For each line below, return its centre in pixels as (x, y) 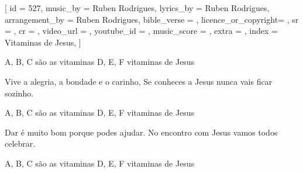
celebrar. (20, 143)
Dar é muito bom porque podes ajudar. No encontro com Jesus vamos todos (141, 132)
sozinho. (19, 93)
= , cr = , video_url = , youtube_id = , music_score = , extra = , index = (141, 31)
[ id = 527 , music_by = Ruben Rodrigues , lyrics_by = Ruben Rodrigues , (137, 8)
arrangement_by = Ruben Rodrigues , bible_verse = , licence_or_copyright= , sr (152, 19)
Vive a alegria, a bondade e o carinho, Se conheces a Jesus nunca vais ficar (139, 81)
